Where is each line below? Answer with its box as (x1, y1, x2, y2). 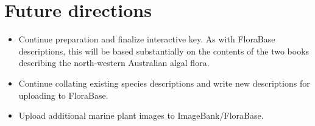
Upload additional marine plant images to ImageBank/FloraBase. (18, 109, 264, 122)
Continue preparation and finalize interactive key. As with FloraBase (18, 33, 275, 45)
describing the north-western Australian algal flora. (18, 56, 210, 69)
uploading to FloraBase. (18, 88, 108, 101)
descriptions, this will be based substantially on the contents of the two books (18, 44, 310, 57)
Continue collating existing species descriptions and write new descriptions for (18, 76, 310, 89)
